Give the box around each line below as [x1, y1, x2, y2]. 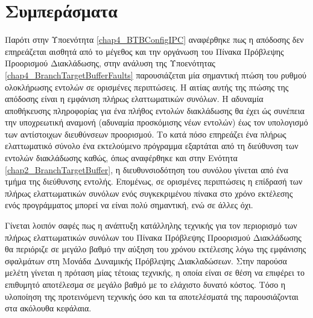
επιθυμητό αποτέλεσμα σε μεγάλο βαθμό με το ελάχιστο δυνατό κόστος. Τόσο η [5, 278, 286, 290]
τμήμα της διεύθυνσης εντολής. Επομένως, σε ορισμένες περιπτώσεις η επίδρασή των [5, 175, 303, 188]
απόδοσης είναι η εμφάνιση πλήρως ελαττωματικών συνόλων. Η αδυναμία [5, 92, 264, 105]
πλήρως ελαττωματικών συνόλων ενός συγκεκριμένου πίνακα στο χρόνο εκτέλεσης [5, 186, 293, 199]
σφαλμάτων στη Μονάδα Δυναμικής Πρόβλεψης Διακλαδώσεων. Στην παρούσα [5, 254, 287, 267]
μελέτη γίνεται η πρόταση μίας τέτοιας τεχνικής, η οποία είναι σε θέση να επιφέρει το [5, 266, 305, 279]
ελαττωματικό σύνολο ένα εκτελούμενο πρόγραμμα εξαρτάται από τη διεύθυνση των [5, 139, 299, 152]
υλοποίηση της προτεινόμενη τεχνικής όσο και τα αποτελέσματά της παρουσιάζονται [5, 290, 299, 302]
